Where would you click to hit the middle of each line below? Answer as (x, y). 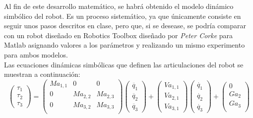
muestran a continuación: (42, 74)
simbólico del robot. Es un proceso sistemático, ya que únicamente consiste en (123, 16)
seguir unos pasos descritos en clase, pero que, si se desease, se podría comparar (125, 26)
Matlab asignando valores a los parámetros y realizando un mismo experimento (125, 45)
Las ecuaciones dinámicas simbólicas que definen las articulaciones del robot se (124, 64)
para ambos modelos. (36, 54)
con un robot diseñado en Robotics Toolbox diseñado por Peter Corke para (119, 35)
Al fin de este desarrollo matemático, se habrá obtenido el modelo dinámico (119, 6)
